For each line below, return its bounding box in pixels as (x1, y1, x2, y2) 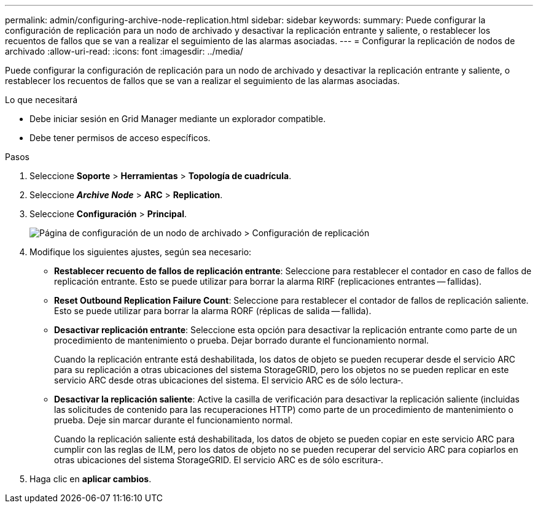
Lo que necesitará (5, 94, 78, 105)
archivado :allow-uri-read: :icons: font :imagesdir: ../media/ (5, 46, 243, 56)
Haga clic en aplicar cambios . (29, 474, 152, 484)
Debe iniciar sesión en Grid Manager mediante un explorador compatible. (29, 114, 326, 124)
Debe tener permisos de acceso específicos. (29, 133, 211, 143)
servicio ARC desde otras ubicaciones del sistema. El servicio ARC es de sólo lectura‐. (54, 375, 404, 385)
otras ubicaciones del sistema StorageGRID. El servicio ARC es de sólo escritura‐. (54, 455, 384, 465)
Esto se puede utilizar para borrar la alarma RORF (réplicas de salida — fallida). (54, 306, 372, 316)
